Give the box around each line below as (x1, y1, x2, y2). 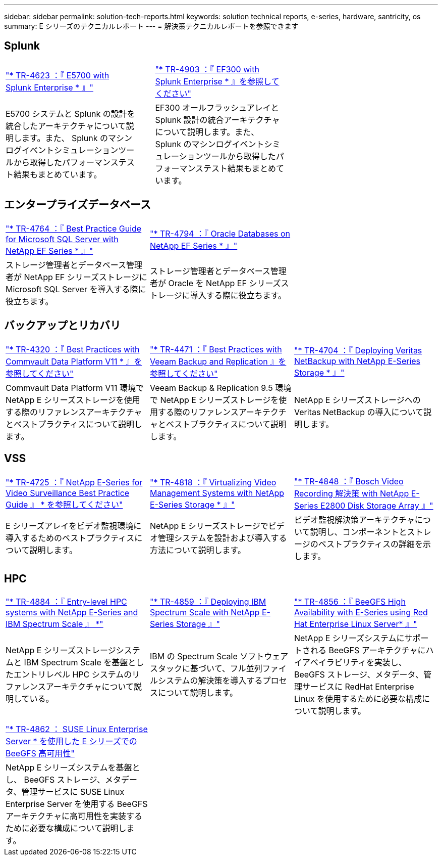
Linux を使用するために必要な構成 (294, 694, 422, 704)
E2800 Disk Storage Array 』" (320, 501, 433, 511)
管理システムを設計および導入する (157, 533, 287, 544)
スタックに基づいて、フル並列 (149, 663, 262, 674)
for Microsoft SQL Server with (6, 234, 119, 244)
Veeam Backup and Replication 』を (149, 356, 287, 367)
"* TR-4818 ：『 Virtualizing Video (149, 477, 277, 488)
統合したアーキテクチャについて (6, 120, 126, 131)
